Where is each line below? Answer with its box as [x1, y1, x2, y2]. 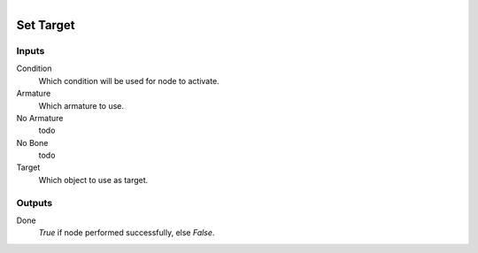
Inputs [16, 44, 45, 57]
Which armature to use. [38, 100, 124, 111]
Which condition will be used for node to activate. [38, 75, 220, 86]
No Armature [16, 112, 64, 123]
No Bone [16, 137, 49, 148]
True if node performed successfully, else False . [38, 227, 215, 238]
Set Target [16, 18, 75, 33]
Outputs [16, 196, 53, 209]
